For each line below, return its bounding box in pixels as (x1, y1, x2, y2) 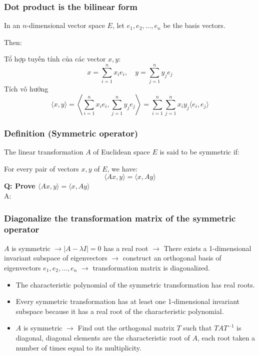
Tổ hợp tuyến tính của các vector (4, 53, 106, 64)
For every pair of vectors (4, 163, 79, 173)
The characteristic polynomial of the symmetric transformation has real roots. (15, 279, 255, 289)
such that (183, 322, 212, 333)
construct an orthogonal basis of (122, 252, 221, 263)
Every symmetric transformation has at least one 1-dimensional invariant (15, 296, 240, 306)
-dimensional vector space (26, 20, 105, 30)
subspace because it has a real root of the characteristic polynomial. (15, 305, 224, 316)
